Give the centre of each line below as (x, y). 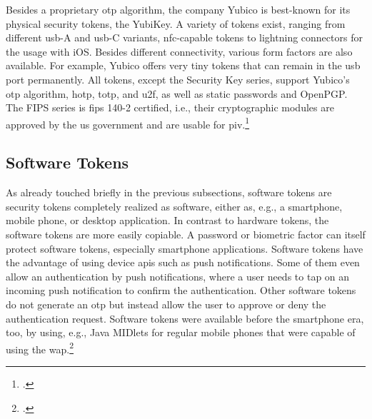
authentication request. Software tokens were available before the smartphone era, (185, 318)
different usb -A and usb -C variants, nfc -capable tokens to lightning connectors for (184, 37)
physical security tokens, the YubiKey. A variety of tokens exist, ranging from (176, 23)
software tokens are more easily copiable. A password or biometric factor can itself (186, 234)
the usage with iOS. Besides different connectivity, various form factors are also (179, 51)
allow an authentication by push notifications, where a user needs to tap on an (178, 276)
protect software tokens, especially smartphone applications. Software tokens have (185, 248)
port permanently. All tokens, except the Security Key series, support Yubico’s (178, 79)
